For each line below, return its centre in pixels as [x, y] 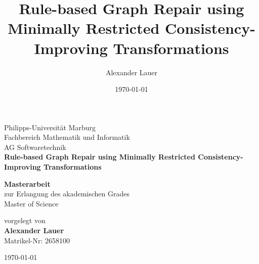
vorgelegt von [25, 220]
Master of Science [31, 203]
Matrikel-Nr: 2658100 [37, 240]
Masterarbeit [27, 183]
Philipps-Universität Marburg [50, 127]
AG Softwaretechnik [35, 147]
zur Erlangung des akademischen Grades [67, 194]
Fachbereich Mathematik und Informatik [67, 137]
